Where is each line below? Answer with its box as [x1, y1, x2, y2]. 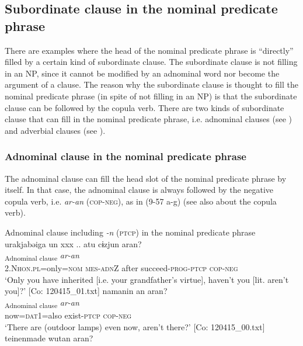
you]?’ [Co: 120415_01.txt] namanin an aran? [5, 285, 168, 297]
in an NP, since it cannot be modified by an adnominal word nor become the [5, 67, 280, 79]
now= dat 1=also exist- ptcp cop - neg [5, 309, 132, 321]
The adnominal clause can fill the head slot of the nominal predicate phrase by [5, 172, 287, 184]
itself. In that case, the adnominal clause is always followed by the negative [5, 184, 274, 196]
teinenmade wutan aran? [5, 332, 93, 344]
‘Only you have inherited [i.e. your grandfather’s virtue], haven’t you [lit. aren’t [5, 273, 289, 285]
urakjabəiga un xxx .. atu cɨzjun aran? [5, 237, 142, 250]
